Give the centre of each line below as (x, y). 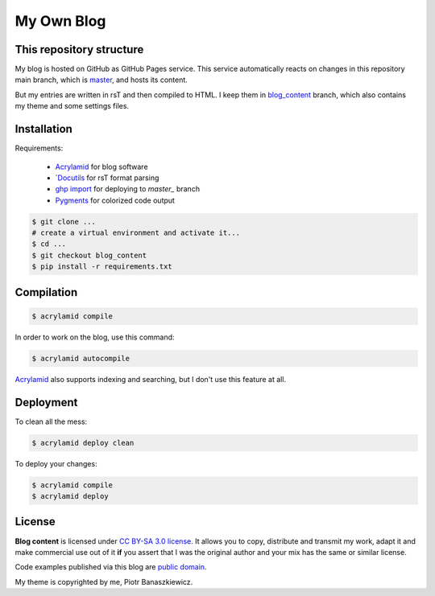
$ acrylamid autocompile (81, 358)
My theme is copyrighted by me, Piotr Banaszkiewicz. (104, 582)
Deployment (46, 402)
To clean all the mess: (51, 421)
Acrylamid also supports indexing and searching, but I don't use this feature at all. (150, 379)
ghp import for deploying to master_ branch (128, 189)
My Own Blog (60, 21)
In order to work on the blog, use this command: (95, 337)
